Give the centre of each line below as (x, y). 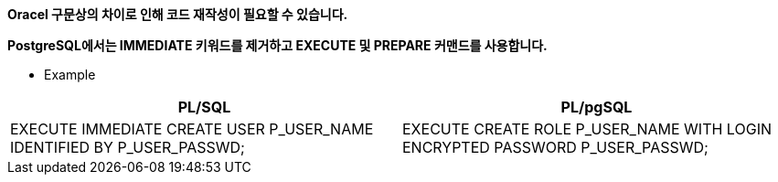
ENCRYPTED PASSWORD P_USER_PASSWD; (555, 147)
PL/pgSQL (597, 107)
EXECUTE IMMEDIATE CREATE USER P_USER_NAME (192, 129)
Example (70, 75)
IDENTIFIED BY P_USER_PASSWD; (128, 147)
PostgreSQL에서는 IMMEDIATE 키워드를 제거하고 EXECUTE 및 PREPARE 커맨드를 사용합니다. (277, 45)
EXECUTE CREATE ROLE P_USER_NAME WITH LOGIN (587, 129)
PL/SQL (204, 107)
